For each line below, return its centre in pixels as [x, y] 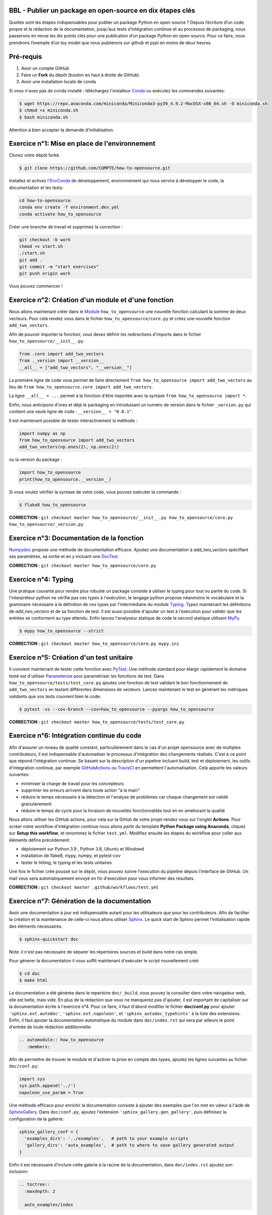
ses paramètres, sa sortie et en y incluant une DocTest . [64, 556]
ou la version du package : [35, 460]
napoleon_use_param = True [51, 1093]
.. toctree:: [35, 1184]
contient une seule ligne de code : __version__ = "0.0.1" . [71, 412]
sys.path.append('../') [48, 1086]
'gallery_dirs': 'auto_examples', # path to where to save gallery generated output [129, 1145]
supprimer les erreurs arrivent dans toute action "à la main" [81, 790]
